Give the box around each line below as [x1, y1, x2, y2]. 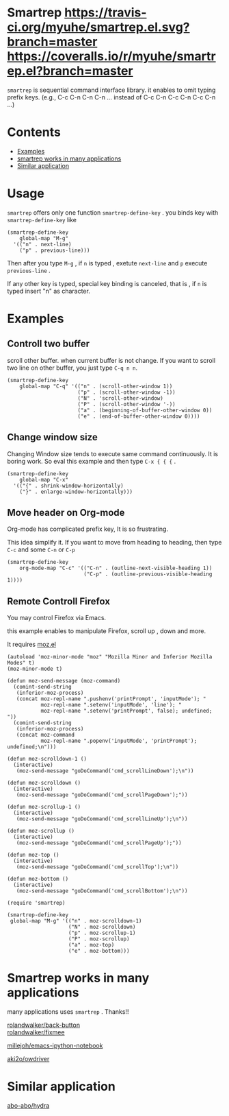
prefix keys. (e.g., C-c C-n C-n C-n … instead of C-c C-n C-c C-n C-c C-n [7, 93, 216, 101]
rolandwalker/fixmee [7, 1028, 65, 1036]
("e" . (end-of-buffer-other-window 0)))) [77, 413, 200, 420]
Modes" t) [7, 660, 36, 667]
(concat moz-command [16, 732, 75, 739]
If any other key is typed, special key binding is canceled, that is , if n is [7, 279, 207, 287]
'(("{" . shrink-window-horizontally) [13, 482, 124, 489]
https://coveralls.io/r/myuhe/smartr [7, 49, 217, 64]
